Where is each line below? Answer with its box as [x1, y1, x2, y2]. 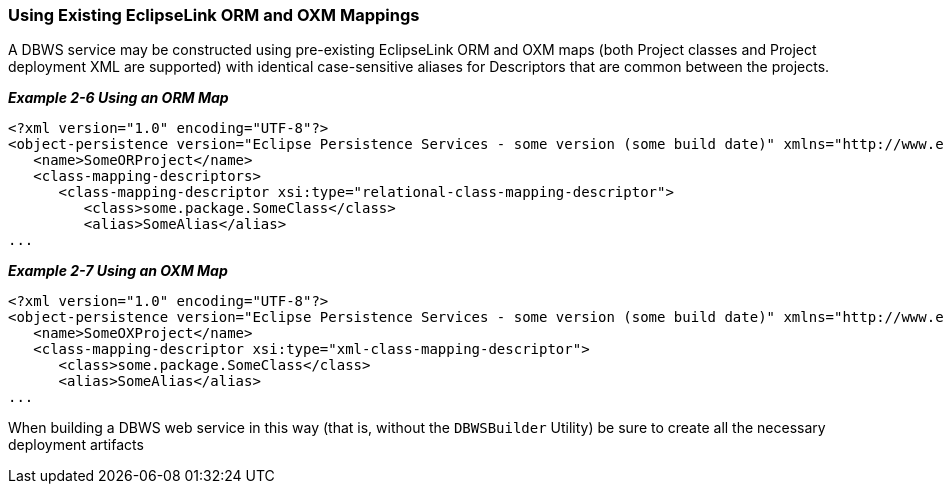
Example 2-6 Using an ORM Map [8, 89, 229, 107]
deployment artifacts [8, 436, 144, 454]
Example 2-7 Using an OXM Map [8, 262, 228, 280]
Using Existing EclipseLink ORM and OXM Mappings [8, 5, 420, 25]
